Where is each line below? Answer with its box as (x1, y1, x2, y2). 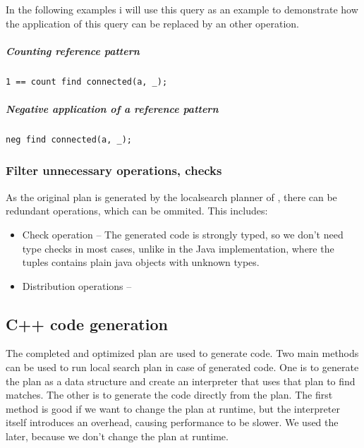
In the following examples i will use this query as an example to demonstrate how (6, 2, 358, 16)
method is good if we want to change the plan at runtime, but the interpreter (6, 401, 340, 416)
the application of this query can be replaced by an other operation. (6, 16, 299, 30)
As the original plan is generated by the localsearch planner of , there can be (6, 189, 337, 204)
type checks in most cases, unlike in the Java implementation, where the (22, 241, 334, 255)
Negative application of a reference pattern (6, 101, 219, 116)
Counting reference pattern (6, 43, 140, 58)
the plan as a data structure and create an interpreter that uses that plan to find (6, 373, 356, 388)
